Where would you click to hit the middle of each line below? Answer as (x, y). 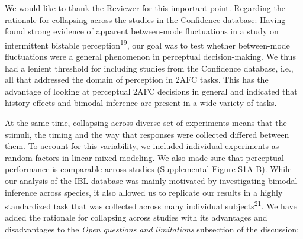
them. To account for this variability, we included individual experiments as (142, 146)
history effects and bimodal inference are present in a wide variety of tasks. (141, 103)
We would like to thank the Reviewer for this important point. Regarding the (145, 8)
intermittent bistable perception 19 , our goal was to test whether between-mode (147, 44)
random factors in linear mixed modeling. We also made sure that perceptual (144, 157)
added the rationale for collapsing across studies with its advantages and (136, 217)
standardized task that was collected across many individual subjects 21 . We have (151, 205)
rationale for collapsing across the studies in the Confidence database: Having (145, 19)
